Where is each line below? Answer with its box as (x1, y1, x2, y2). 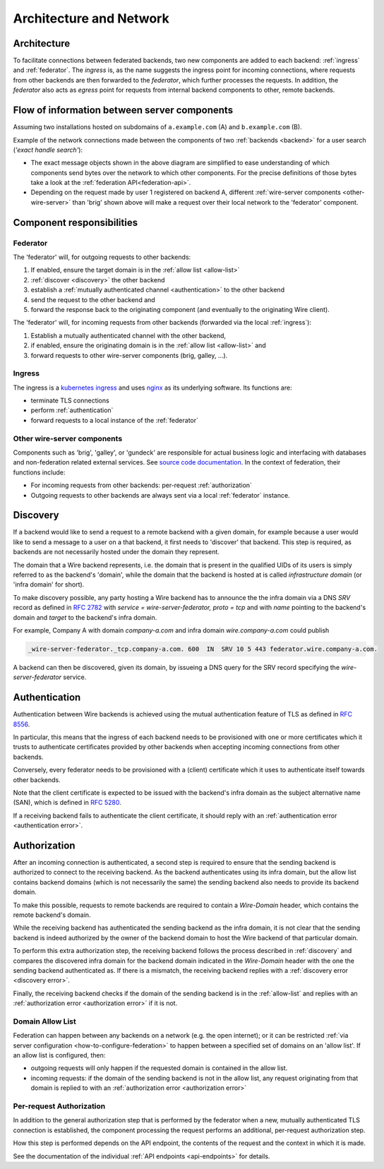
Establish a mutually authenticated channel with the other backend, (30, 331, 226, 340)
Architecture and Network (13, 11, 169, 26)
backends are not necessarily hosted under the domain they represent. (13, 548, 220, 556)
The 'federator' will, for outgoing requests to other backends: (13, 253, 191, 261)
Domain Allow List (13, 1017, 77, 1026)
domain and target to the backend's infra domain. (13, 613, 157, 621)
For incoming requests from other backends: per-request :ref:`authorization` (30, 481, 252, 490)
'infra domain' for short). (13, 580, 85, 589)
